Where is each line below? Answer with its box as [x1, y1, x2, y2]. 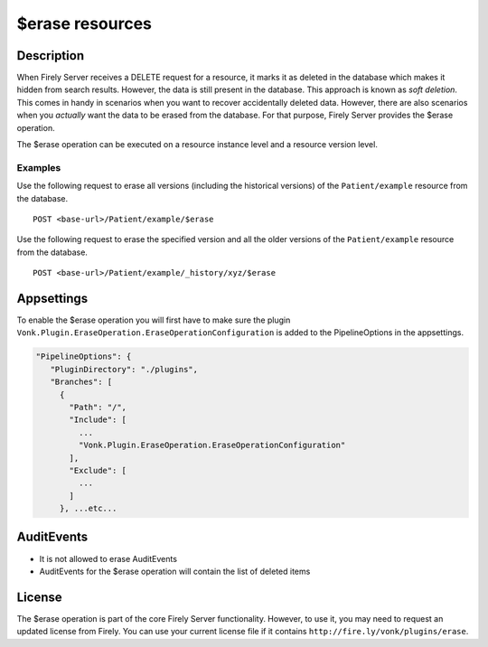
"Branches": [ [50, 377, 113, 388]
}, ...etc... [59, 503, 117, 514]
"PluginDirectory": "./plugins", [50, 364, 199, 374]
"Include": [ [69, 415, 127, 425]
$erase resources [16, 14, 153, 33]
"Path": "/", [69, 402, 127, 412]
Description [16, 48, 85, 63]
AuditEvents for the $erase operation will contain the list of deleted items [39, 566, 311, 577]
